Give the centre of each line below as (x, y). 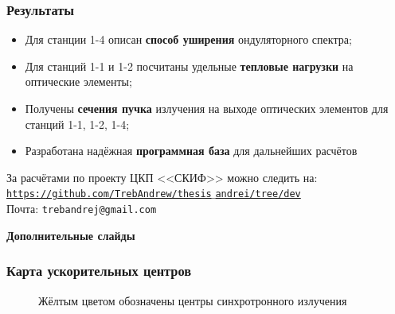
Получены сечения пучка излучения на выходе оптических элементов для (207, 108)
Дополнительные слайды (71, 235)
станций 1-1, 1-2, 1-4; (77, 124)
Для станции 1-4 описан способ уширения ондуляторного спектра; (188, 39)
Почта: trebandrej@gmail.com (82, 209)
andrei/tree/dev (258, 194)
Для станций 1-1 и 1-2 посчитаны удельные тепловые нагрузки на (189, 66)
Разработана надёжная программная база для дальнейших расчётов (191, 151)
